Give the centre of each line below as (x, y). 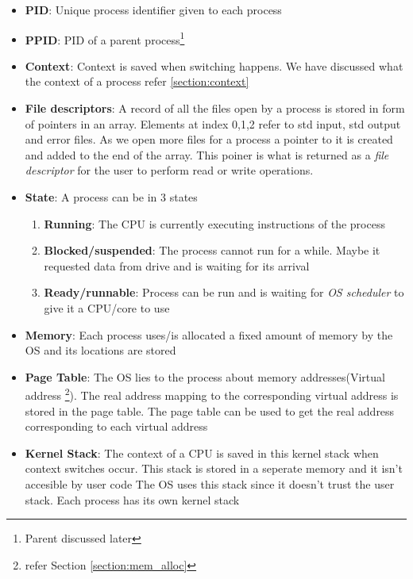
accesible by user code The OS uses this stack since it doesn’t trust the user (210, 483)
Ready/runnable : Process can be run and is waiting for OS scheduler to (224, 292)
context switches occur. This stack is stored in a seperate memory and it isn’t (214, 468)
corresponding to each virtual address (116, 426)
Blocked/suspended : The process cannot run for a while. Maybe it (212, 250)
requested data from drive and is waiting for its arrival (177, 265)
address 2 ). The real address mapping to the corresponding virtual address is (212, 394)
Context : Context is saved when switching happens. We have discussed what (214, 65)
